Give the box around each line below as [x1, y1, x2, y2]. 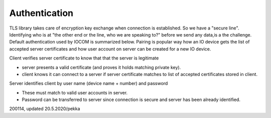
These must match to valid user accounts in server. [22, 89, 128, 95]
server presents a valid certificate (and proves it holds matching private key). [22, 64, 181, 70]
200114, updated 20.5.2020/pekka [9, 105, 80, 112]
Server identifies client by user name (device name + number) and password [9, 80, 168, 86]
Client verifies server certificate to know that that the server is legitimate [9, 55, 159, 61]
